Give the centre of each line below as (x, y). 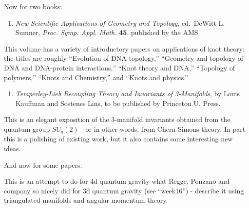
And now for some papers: (43, 165)
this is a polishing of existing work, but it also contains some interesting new (118, 139)
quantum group (27, 129)
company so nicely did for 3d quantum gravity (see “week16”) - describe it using (124, 190)
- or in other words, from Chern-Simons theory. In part (163, 129)
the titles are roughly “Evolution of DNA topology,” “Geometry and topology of (124, 58)
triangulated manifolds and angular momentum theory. (86, 200)
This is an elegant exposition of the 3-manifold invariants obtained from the (117, 119)
